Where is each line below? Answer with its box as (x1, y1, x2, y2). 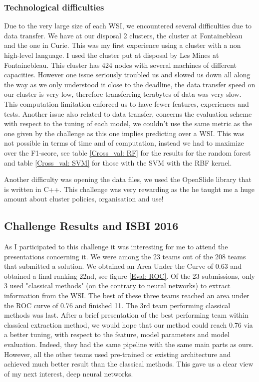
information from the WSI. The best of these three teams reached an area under (4, 290, 250, 301)
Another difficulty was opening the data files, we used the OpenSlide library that (4, 174, 252, 185)
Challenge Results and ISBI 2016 (4, 218, 179, 233)
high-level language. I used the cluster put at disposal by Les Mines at (4, 50, 219, 60)
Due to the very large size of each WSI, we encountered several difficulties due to (4, 20, 252, 31)
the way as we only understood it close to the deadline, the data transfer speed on (4, 79, 256, 89)
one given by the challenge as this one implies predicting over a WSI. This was (4, 128, 245, 138)
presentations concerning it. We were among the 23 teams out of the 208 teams (4, 251, 246, 261)
